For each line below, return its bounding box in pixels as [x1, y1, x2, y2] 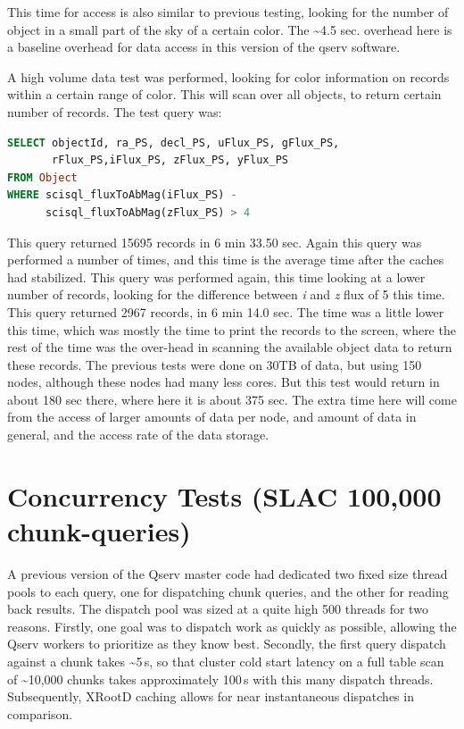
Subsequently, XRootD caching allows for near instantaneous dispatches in [7, 687, 414, 706]
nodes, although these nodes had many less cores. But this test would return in [7, 373, 440, 391]
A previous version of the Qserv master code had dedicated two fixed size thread [7, 564, 448, 582]
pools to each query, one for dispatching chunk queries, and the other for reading [7, 582, 449, 600]
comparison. [7, 704, 73, 723]
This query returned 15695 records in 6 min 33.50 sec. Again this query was [7, 232, 422, 251]
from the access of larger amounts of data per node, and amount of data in [7, 407, 417, 426]
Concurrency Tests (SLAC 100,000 [7, 477, 442, 514]
